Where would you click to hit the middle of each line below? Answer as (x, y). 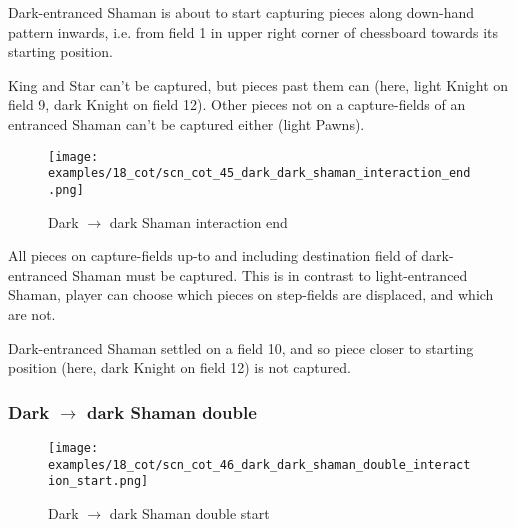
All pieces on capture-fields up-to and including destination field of (212, 255)
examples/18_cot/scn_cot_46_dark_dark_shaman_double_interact (259, 464)
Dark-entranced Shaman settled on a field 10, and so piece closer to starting (241, 347)
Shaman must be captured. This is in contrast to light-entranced (270, 274)
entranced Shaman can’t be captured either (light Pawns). (186, 123)
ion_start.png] (98, 481)
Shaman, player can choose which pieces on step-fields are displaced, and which (251, 294)
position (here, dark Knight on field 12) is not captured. (179, 367)
